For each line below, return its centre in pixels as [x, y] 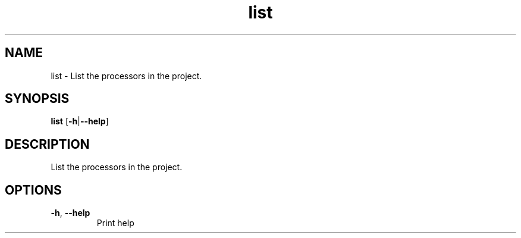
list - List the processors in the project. [126, 76]
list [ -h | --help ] [80, 121]
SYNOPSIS [37, 99]
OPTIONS [33, 190]
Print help [115, 223]
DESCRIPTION [47, 144]
